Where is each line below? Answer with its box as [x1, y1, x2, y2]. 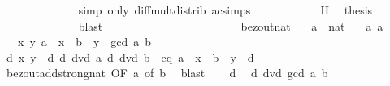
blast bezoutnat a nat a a [78, 17, 383, 34]
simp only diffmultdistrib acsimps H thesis [78, 2, 373, 18]
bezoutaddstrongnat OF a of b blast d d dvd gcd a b [6, 64, 328, 81]
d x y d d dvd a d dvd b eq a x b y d [6, 48, 254, 65]
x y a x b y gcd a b [17, 33, 152, 50]
